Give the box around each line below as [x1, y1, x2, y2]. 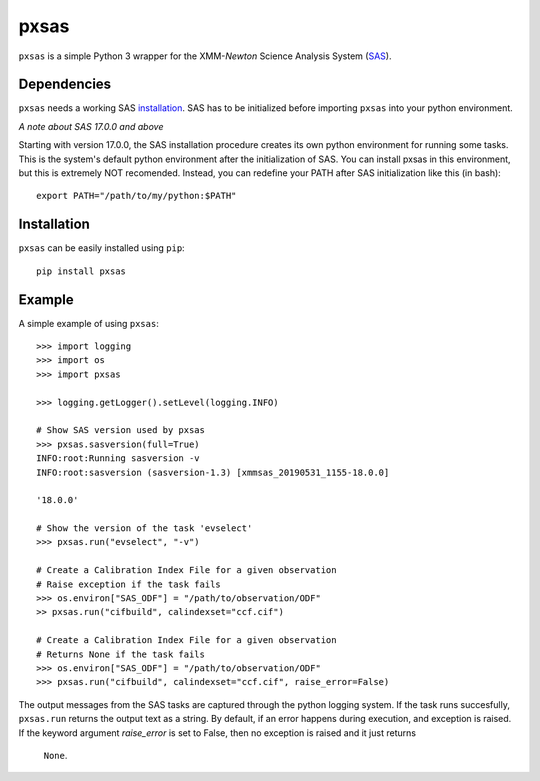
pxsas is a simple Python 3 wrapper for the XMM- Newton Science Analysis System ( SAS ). [18, 50, 392, 62]
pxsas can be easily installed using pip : [18, 242, 185, 254]
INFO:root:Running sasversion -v [36, 453, 200, 464]
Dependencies [18, 76, 112, 93]
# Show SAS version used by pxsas [36, 425, 205, 436]
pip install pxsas [36, 265, 127, 277]
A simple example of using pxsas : [18, 317, 159, 329]
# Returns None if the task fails [36, 648, 205, 660]
